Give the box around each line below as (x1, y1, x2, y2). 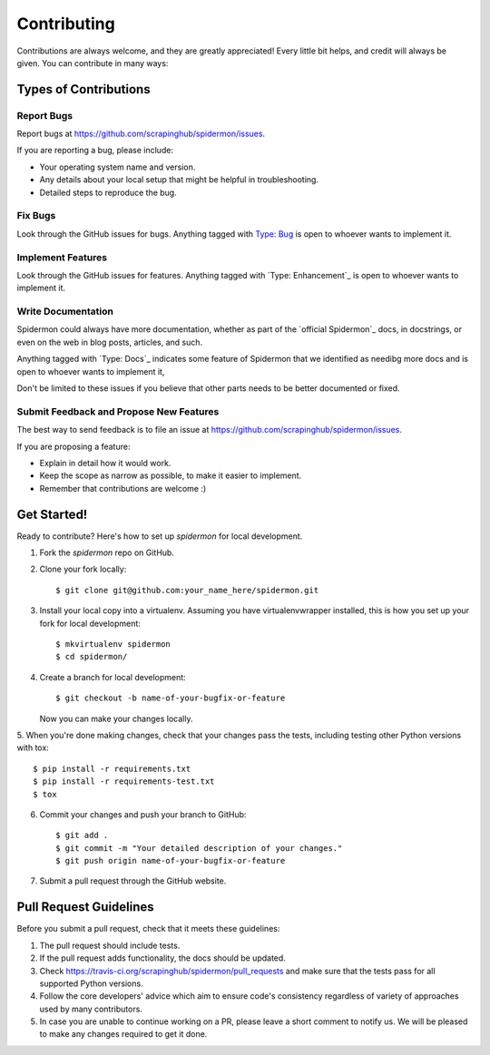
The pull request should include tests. (39, 940, 181, 951)
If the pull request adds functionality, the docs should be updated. (39, 952, 286, 963)
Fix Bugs (16, 210, 56, 222)
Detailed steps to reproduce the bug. (39, 187, 177, 198)
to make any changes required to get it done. (39, 1029, 208, 1040)
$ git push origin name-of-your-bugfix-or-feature (55, 855, 286, 866)
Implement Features (16, 250, 108, 263)
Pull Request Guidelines (16, 899, 154, 915)
